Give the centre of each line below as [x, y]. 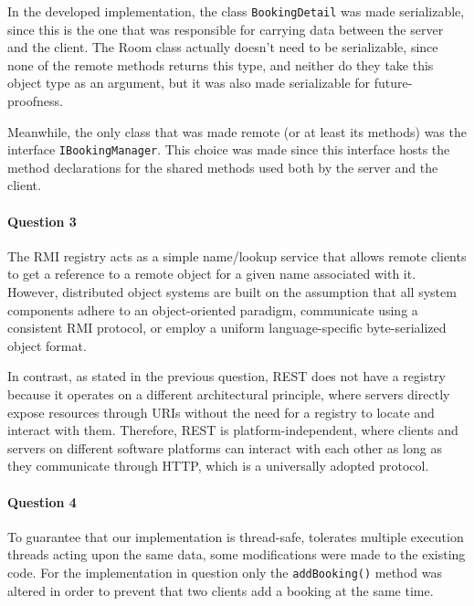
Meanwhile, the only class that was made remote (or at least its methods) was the [237, 131]
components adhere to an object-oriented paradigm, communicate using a [213, 309]
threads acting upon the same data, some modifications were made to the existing [237, 554]
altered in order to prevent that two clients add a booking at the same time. [221, 590]
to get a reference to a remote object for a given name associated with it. [212, 274]
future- [393, 83]
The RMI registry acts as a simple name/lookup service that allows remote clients [237, 255]
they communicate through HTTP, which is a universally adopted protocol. [218, 466]
